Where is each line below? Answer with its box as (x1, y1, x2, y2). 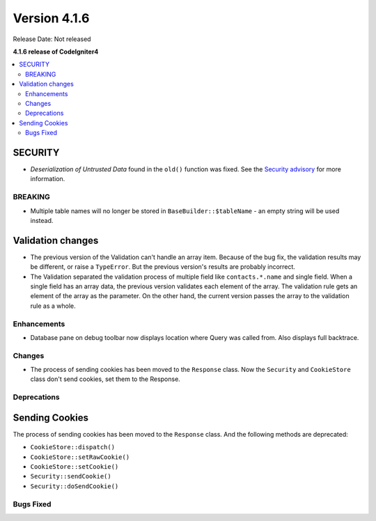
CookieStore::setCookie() (30, 463, 119, 471)
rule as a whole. (30, 302, 76, 310)
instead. (30, 216, 54, 224)
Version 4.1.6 (13, 10, 90, 26)
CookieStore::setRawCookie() (30, 453, 130, 461)
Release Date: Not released (13, 35, 91, 43)
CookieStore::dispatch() (30, 443, 115, 451)
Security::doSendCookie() (30, 482, 119, 490)
